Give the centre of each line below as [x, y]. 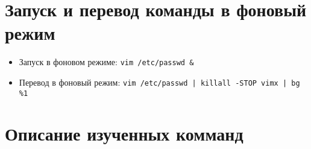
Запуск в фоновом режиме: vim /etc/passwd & [106, 62]
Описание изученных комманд [124, 134]
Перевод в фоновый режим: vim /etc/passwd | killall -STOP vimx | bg [159, 82]
